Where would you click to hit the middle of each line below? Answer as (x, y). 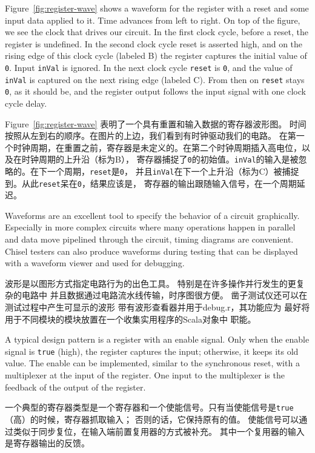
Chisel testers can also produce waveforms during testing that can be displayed (151, 251)
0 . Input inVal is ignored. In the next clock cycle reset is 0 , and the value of (149, 67)
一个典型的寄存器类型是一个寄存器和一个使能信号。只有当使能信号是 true (149, 407)
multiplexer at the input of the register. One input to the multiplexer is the (145, 375)
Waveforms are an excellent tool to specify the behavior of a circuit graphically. (152, 215)
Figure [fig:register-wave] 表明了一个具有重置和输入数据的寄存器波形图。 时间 (156, 123)
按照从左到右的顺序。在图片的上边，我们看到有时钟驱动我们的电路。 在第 (151, 136)
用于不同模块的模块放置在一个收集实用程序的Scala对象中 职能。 (131, 319)
